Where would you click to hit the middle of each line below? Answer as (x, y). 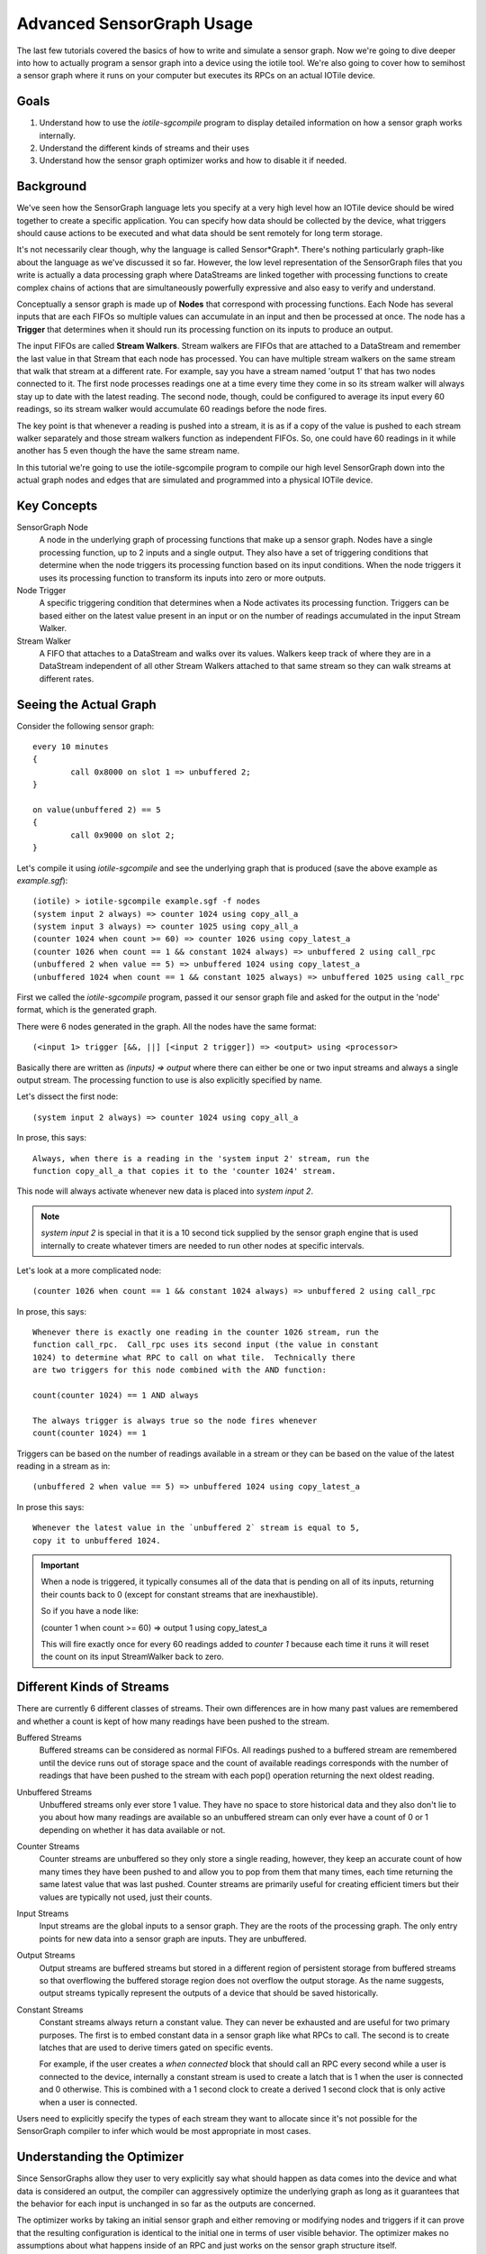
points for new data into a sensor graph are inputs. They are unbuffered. (173, 1938)
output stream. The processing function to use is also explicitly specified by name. (170, 1080)
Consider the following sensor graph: (85, 726)
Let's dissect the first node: (67, 1096)
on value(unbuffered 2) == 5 (97, 810)
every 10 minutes (71, 747)
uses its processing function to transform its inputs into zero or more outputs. (183, 578)
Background (52, 186)
